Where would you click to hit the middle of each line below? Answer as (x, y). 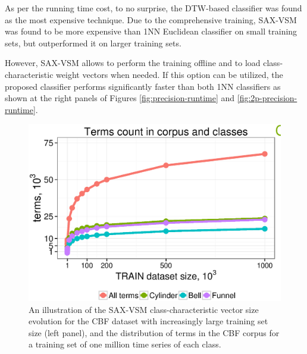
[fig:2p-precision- (267, 98)
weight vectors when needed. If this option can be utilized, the (170, 74)
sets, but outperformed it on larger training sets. (93, 43)
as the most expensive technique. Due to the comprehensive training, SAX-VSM (151, 19)
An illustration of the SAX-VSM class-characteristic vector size (144, 309)
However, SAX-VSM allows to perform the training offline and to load (133, 63)
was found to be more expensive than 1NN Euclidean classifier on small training (151, 31)
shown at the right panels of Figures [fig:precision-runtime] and (120, 98)
